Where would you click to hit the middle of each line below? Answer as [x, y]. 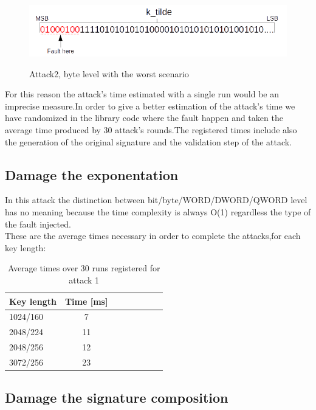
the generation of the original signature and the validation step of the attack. [149, 141]
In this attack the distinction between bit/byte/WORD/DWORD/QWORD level [156, 200]
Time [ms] [86, 301]
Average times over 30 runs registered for [84, 268]
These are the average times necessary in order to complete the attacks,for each [153, 236]
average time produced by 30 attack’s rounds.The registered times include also [151, 130]
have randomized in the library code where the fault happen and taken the [144, 118]
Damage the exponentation [92, 174]
